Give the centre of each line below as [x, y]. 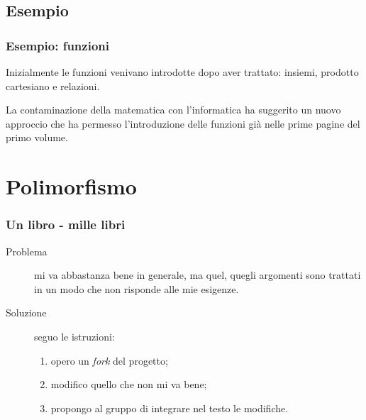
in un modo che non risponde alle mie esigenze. [137, 288]
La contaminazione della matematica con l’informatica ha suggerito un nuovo [173, 110]
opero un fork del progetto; [109, 360]
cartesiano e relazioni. [53, 85]
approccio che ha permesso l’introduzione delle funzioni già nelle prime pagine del [183, 123]
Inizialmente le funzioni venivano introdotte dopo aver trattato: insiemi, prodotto [182, 72]
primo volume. [37, 137]
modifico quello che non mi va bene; [129, 384]
